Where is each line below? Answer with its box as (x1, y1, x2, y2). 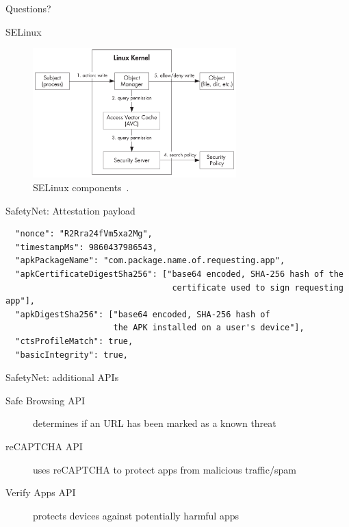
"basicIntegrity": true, (15, 350, 128, 360)
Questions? (5, 1, 51, 15)
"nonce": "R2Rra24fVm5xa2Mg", (15, 229, 153, 239)
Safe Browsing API (5, 393, 86, 407)
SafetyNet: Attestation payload (5, 203, 135, 217)
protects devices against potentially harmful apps (33, 508, 240, 522)
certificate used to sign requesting (172, 282, 344, 293)
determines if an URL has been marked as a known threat (33, 416, 276, 430)
